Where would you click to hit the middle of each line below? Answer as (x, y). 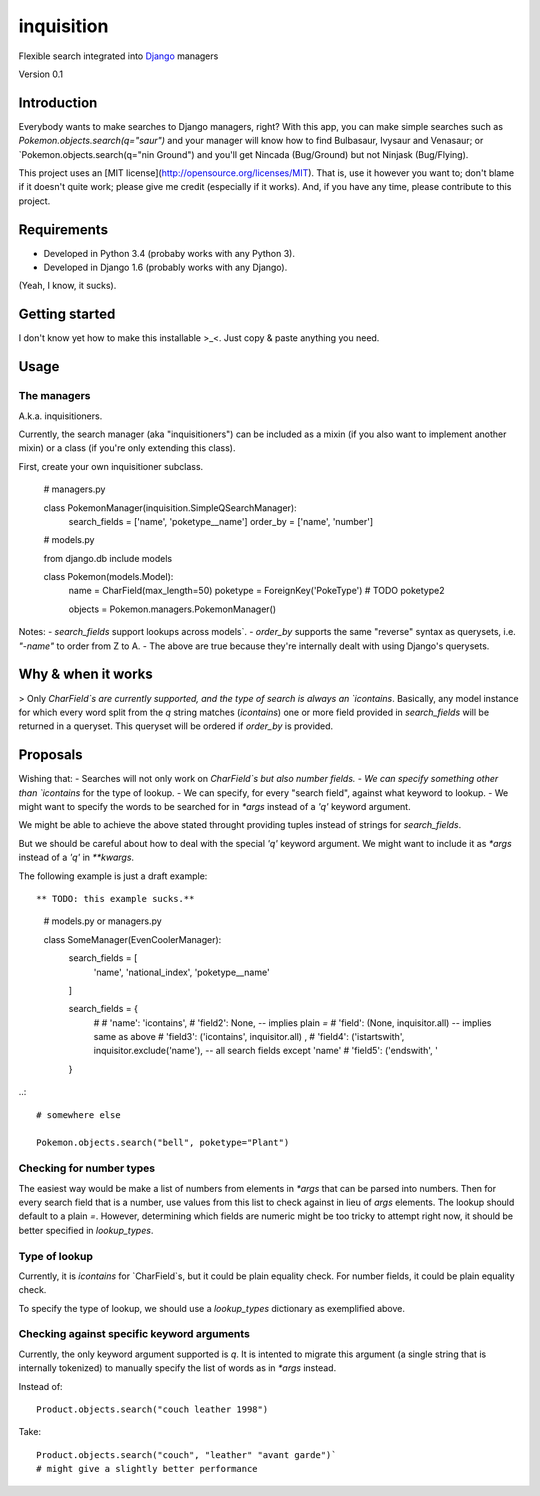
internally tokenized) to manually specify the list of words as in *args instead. (177, 1368)
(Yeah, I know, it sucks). (67, 286)
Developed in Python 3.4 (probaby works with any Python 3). (169, 253)
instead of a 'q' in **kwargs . (76, 857)
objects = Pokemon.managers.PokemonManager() (172, 609)
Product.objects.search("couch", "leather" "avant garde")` (186, 1454)
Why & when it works (86, 674)
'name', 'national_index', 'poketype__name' (181, 972)
